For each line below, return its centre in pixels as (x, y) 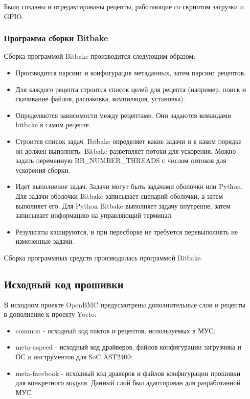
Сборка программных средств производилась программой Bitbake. (103, 257)
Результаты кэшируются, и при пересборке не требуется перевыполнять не (127, 231)
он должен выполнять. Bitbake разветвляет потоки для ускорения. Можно (126, 151)
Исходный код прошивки (64, 284)
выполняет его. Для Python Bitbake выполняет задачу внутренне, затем (123, 205)
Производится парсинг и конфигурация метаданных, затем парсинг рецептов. (131, 72)
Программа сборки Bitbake (56, 38)
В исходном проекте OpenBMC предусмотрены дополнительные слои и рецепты (125, 304)
